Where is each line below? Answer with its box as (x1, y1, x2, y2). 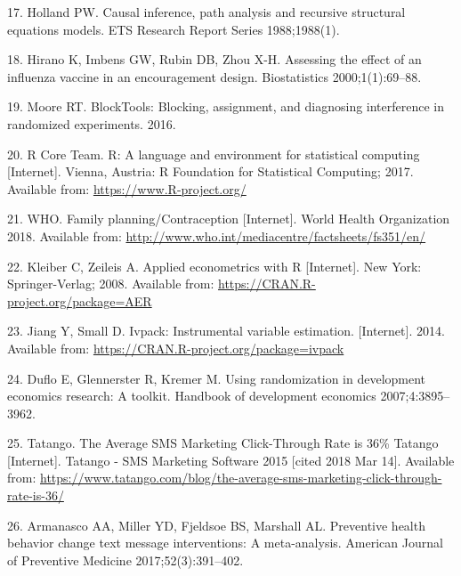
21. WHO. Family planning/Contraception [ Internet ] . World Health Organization (7, 209, 450, 228)
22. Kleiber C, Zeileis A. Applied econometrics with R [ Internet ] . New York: (7, 256, 422, 275)
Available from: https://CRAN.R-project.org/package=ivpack (7, 338, 344, 357)
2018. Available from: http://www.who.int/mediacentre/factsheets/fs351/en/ (7, 226, 426, 245)
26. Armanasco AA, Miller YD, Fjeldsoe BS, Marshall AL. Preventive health (7, 515, 425, 534)
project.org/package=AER (7, 291, 152, 310)
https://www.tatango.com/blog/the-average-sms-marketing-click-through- (40, 468, 442, 487)
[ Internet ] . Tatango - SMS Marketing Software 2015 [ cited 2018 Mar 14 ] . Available (7, 450, 455, 469)
